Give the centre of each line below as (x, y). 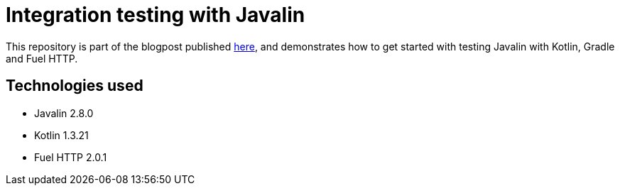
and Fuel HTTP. (42, 58)
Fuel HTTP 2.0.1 (71, 157)
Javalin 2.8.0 (64, 113)
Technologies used (75, 86)
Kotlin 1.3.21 (61, 135)
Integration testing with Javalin (156, 15)
